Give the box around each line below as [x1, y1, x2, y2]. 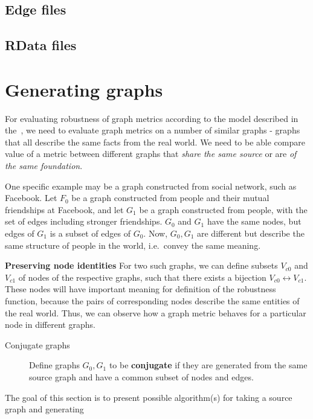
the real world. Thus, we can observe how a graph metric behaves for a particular [5, 306, 306, 319]
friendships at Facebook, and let [5, 203, 124, 216]
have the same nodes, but [207, 215, 302, 228]
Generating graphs [5, 77, 163, 101]
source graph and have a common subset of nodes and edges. [29, 370, 254, 383]
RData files [5, 36, 77, 54]
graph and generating [5, 403, 84, 415]
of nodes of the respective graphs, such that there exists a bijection [18, 270, 266, 283]
